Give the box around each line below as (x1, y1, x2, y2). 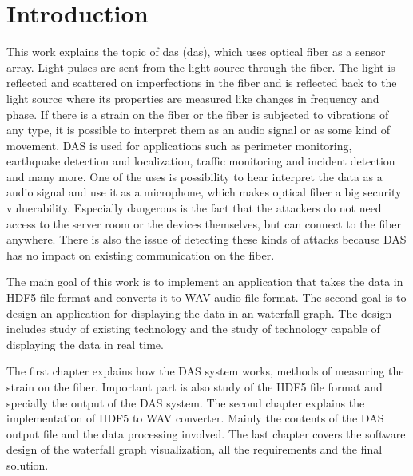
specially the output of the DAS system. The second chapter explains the (6, 394, 365, 411)
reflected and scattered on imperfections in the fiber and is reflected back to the (6, 74, 397, 91)
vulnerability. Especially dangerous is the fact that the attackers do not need (6, 200, 382, 216)
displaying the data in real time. (6, 335, 164, 352)
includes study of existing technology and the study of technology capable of (6, 320, 380, 337)
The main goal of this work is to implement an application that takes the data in (6, 273, 403, 290)
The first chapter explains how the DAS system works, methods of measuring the (6, 363, 404, 379)
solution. (6, 456, 49, 473)
